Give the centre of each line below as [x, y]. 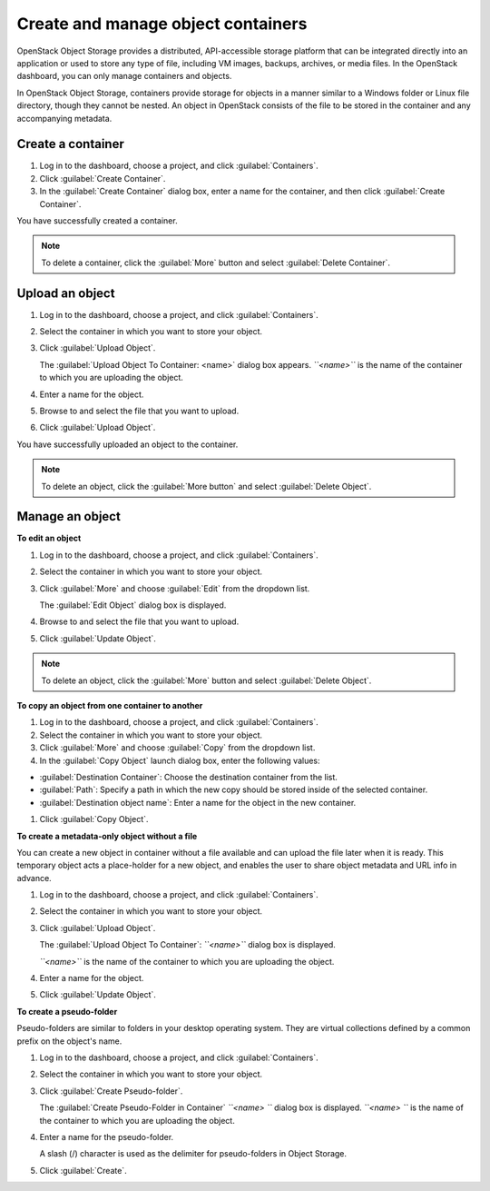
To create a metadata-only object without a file [107, 836]
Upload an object [66, 293]
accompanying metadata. [64, 118]
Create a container [70, 144]
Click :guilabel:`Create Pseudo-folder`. [111, 1091]
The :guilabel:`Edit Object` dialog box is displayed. [133, 605]
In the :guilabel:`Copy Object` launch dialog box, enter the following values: [180, 760]
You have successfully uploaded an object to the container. [127, 444]
